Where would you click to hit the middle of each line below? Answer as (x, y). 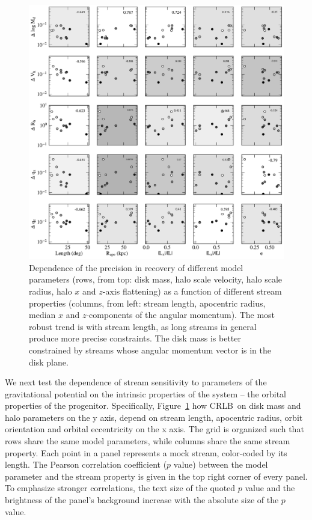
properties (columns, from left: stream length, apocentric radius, (147, 303)
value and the (270, 488)
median (42, 315)
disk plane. (49, 362)
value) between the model (221, 464)
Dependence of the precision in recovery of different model (136, 267)
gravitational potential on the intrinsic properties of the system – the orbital (145, 393)
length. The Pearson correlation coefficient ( (86, 464)
